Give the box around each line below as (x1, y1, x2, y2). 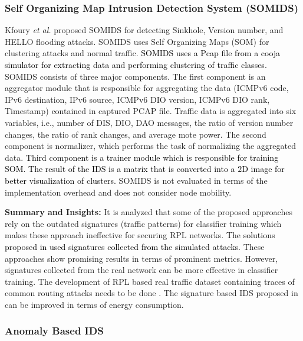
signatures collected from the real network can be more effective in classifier (5, 264, 278, 276)
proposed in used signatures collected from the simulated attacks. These (5, 240, 265, 252)
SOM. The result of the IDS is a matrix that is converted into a (5, 163, 235, 175)
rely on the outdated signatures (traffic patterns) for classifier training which (5, 217, 282, 229)
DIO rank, (232, 93, 270, 105)
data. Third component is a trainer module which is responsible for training (5, 151, 279, 163)
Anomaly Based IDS (5, 323, 104, 338)
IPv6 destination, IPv (5, 93, 83, 105)
